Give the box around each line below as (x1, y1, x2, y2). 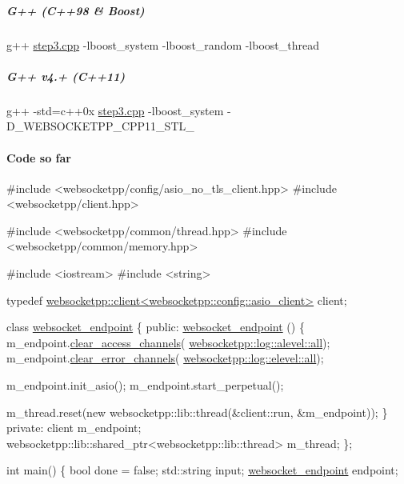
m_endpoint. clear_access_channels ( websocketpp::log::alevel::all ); (6, 334, 330, 350)
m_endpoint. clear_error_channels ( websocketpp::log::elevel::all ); (6, 350, 324, 366)
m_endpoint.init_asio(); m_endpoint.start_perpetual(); (6, 377, 284, 394)
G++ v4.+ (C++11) (6, 67, 126, 84)
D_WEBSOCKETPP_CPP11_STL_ (6, 118, 194, 134)
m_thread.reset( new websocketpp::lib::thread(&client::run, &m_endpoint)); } (6, 403, 388, 420)
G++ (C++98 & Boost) (6, 2, 145, 18)
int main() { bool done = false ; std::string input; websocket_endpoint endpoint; (6, 462, 398, 478)
